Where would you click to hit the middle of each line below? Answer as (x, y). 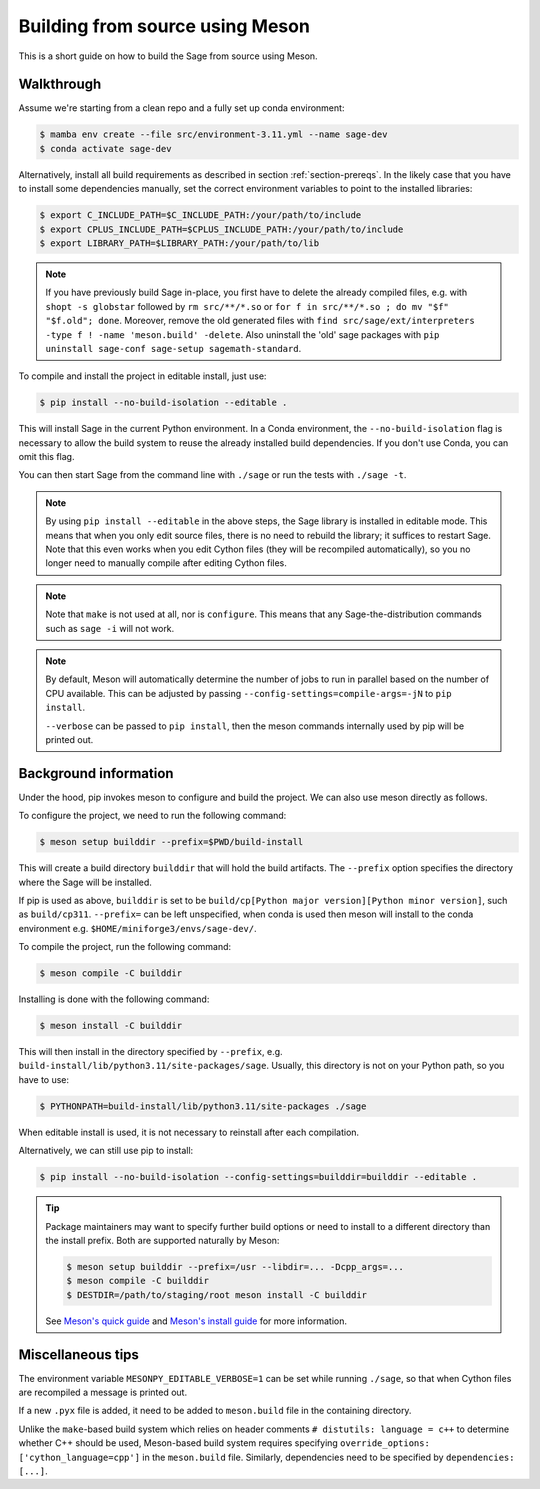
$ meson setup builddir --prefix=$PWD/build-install (171, 842)
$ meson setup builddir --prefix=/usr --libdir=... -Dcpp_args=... (235, 1266)
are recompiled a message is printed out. (103, 1392)
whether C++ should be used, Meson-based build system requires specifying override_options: (224, 1443)
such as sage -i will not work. (110, 628)
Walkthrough (60, 84)
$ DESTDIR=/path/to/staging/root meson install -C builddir (217, 1294)
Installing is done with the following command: (114, 999)
